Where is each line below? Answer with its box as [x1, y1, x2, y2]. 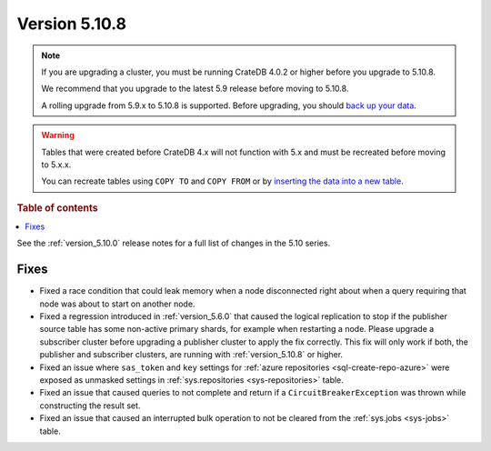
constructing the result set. [39, 400, 141, 411]
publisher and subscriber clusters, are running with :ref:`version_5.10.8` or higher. [39, 349, 344, 360]
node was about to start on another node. [39, 298, 195, 309]
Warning [41, 130, 75, 141]
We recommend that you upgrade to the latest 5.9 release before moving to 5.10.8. [41, 83, 349, 95]
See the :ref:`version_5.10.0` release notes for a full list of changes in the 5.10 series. [16, 237, 331, 249]
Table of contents [16, 201, 99, 214]
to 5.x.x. [41, 159, 72, 170]
